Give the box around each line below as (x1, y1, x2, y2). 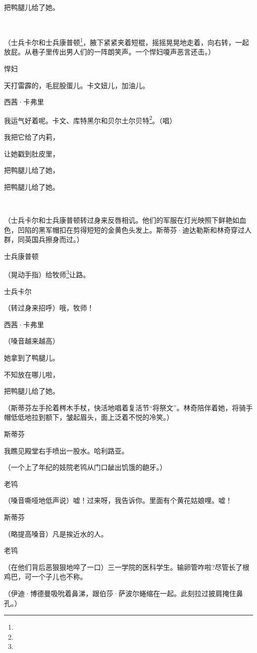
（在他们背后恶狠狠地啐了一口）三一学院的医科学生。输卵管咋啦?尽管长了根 (4, 561, 250, 572)
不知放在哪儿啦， (4, 369, 59, 379)
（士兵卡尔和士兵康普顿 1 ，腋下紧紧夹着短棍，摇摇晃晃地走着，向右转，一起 (4, 36, 249, 47)
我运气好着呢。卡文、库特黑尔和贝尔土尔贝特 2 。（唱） (4, 113, 176, 125)
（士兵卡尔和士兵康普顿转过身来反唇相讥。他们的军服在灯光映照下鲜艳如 (4, 215, 239, 225)
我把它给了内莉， (4, 132, 59, 142)
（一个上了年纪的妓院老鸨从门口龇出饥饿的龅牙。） (4, 462, 167, 472)
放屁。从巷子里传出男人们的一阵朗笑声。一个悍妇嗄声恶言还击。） (4, 47, 215, 57)
